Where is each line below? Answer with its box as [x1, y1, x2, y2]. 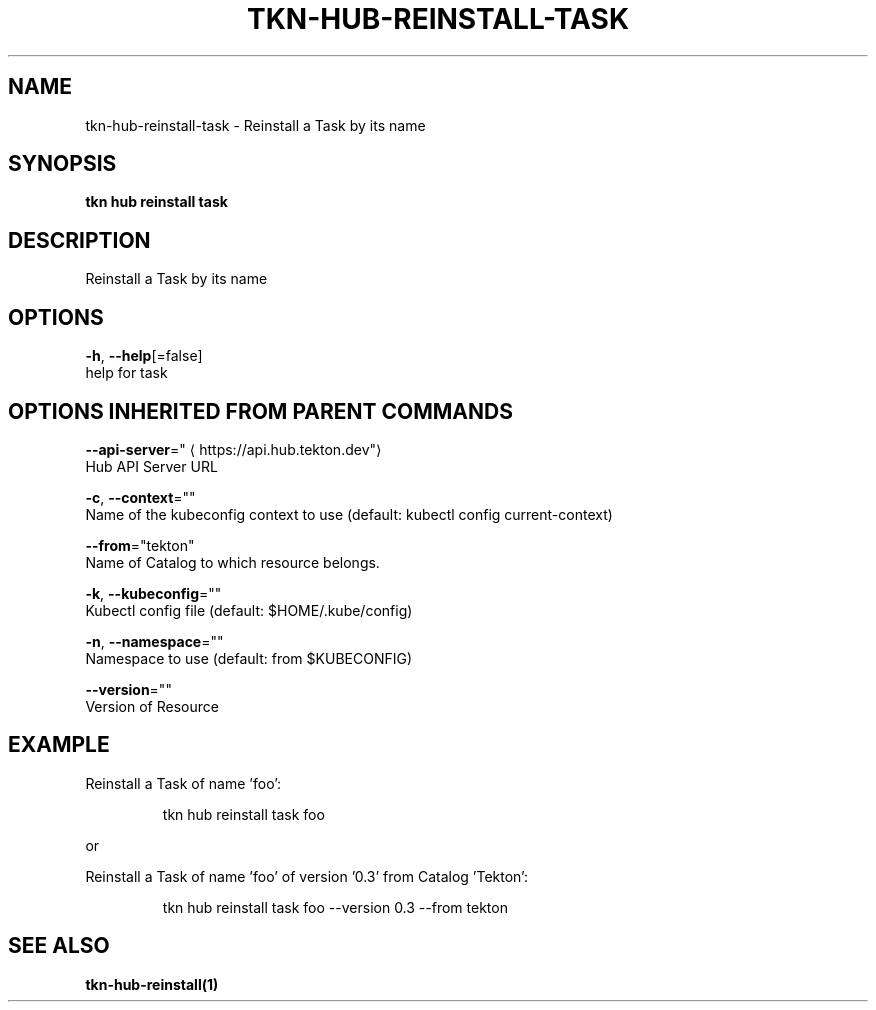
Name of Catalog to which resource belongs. [85, 553, 380, 571]
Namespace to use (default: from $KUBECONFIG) [85, 649, 413, 667]
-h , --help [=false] [85, 347, 203, 365]
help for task [85, 364, 168, 382]
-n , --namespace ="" [85, 632, 224, 650]
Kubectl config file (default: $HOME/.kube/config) [85, 601, 413, 619]
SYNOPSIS [8, 151, 117, 177]
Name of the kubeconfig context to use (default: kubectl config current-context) [85, 505, 613, 523]
